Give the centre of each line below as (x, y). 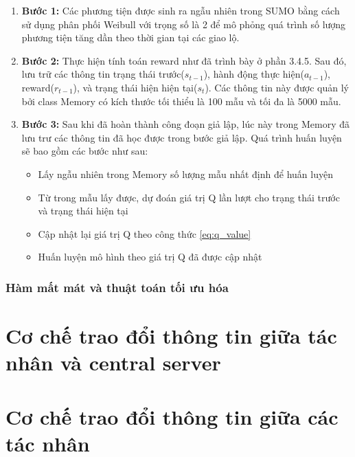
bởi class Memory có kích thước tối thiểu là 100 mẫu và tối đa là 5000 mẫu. (181, 101)
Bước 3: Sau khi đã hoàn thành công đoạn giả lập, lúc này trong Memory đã (186, 124)
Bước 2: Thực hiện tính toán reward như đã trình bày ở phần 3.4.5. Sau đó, (184, 60)
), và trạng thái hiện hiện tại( (135, 87)
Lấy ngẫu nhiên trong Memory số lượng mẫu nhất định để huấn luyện (185, 174)
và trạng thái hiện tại (83, 211)
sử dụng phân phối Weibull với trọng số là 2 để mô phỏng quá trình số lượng (184, 24)
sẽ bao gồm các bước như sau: (85, 151)
